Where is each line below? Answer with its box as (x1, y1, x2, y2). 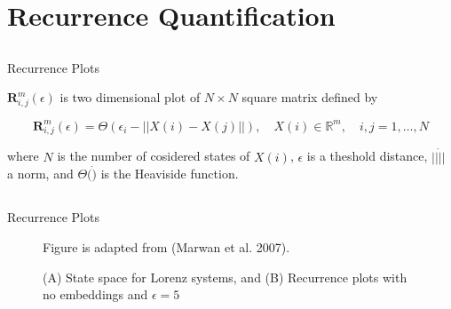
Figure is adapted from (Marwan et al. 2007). (43, 237, 290, 256)
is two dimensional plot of (59, 88, 201, 107)
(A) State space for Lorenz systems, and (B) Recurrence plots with (43, 267, 407, 286)
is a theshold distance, (306, 147, 428, 165)
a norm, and (7, 164, 74, 183)
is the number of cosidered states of (57, 147, 250, 165)
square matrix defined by (241, 88, 378, 107)
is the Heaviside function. (100, 164, 239, 183)
